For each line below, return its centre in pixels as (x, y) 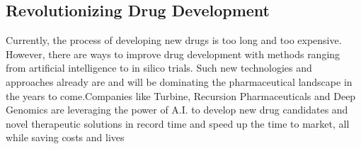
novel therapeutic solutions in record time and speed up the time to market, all (178, 123)
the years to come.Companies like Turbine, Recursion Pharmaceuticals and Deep (181, 95)
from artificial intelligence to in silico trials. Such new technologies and (159, 68)
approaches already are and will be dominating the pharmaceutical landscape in (179, 81)
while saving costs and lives (65, 137)
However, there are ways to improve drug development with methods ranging (173, 54)
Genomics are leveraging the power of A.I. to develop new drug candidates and (177, 110)
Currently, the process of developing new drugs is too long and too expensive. (174, 40)
